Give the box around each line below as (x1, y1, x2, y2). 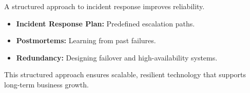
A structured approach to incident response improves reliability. (4, 1, 205, 11)
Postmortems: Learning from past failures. (16, 35, 156, 46)
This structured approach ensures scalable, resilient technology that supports (4, 69, 246, 80)
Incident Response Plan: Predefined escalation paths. (16, 18, 195, 28)
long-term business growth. (4, 79, 89, 89)
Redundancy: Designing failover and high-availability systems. (16, 52, 218, 63)
